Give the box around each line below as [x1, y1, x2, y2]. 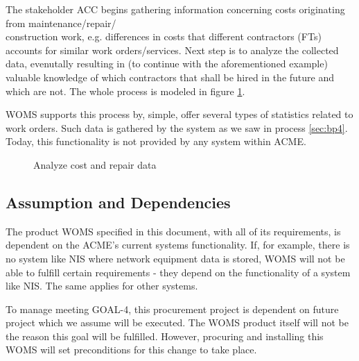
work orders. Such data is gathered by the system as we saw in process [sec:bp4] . [6, 120, 348, 135]
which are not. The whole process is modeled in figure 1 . [6, 83, 245, 98]
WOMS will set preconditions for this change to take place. [6, 342, 257, 357]
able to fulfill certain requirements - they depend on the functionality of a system [6, 265, 351, 279]
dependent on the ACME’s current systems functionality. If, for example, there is [6, 237, 350, 252]
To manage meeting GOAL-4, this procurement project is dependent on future [6, 301, 339, 316]
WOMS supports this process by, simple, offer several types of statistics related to [6, 107, 353, 121]
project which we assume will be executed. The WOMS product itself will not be [6, 315, 349, 330]
